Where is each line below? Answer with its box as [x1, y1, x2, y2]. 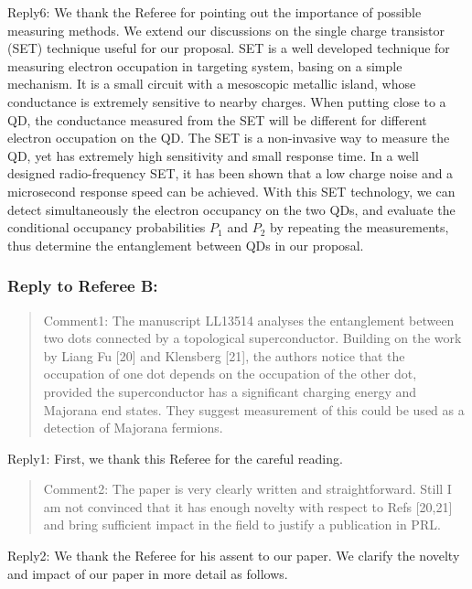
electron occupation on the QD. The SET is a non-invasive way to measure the [7, 128, 450, 147]
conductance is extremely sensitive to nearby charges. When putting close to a [7, 91, 446, 111]
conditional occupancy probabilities [7, 218, 206, 237]
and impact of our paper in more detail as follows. [7, 563, 288, 583]
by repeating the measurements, [269, 218, 449, 237]
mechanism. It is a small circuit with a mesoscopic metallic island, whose [7, 74, 416, 93]
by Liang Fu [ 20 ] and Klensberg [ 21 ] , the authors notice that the [43, 346, 405, 365]
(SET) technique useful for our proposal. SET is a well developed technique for [7, 38, 450, 58]
